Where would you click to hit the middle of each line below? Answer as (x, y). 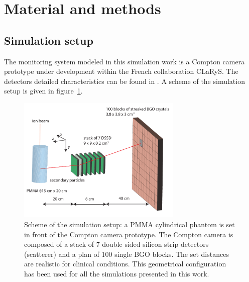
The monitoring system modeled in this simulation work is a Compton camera (125, 61)
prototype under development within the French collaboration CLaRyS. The (121, 71)
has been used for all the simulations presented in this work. (117, 273)
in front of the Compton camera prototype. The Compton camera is (129, 234)
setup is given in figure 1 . (43, 91)
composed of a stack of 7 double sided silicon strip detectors (116, 244)
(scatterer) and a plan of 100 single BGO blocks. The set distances (127, 254)
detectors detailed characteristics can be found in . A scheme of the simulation (125, 81)
